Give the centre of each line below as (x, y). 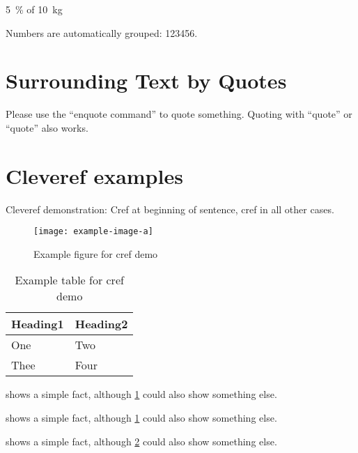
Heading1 (38, 324)
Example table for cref (69, 280)
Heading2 (101, 324)
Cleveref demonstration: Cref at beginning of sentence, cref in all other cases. (170, 209)
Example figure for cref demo (96, 253)
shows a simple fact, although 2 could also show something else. (141, 441)
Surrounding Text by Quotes (146, 80)
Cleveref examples (94, 175)
